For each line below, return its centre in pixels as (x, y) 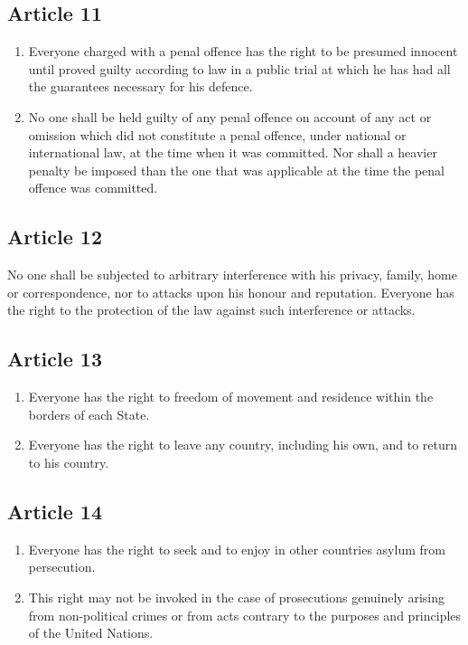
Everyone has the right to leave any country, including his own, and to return (243, 445)
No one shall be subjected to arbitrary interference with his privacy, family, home (232, 275)
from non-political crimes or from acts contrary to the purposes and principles (245, 615)
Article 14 (55, 511)
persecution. (62, 567)
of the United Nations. (91, 633)
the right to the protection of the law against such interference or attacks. (211, 310)
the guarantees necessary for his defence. (140, 86)
